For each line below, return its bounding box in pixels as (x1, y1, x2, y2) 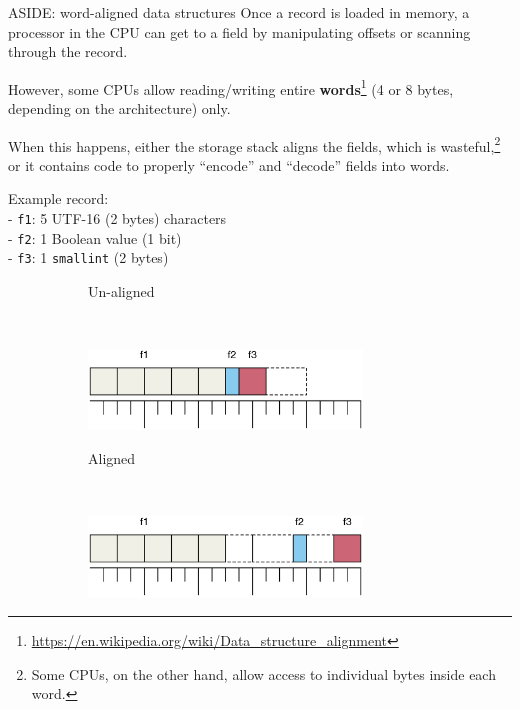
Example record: (8, 188, 109, 209)
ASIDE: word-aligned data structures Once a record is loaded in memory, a (8, 2, 470, 22)
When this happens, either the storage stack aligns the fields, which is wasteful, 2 (8, 132, 501, 156)
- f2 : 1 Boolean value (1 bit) (8, 227, 182, 248)
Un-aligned (88, 281, 155, 302)
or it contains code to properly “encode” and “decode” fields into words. (8, 154, 450, 175)
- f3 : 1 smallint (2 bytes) (8, 247, 169, 268)
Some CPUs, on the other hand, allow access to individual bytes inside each (31, 663, 496, 684)
